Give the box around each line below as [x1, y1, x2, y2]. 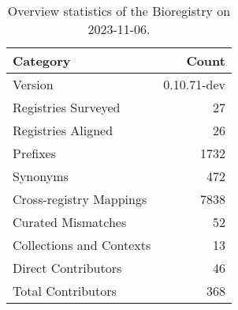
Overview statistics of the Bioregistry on [7, 2, 231, 20]
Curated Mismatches [13, 213, 127, 231]
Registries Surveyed [13, 98, 121, 116]
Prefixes [13, 144, 57, 162]
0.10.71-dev [163, 75, 225, 93]
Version [13, 75, 54, 93]
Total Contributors [13, 282, 117, 300]
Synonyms [13, 167, 69, 185]
